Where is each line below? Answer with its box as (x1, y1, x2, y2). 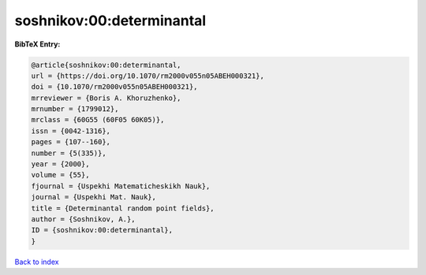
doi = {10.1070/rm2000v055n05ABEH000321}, (31, 83, 198, 91)
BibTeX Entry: (14, 39, 61, 49)
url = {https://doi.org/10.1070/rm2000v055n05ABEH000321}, (31, 71, 264, 80)
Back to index (14, 257, 59, 266)
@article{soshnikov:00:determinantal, (31, 60, 181, 69)
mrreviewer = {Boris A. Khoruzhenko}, (31, 93, 181, 102)
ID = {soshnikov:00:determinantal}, (31, 225, 174, 235)
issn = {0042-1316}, (31, 126, 110, 136)
